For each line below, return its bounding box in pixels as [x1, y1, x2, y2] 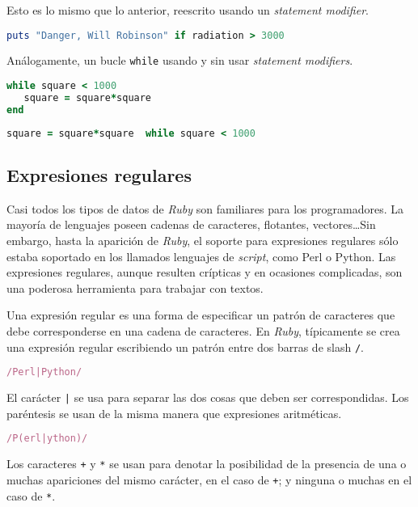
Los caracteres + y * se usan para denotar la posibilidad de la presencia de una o [6, 455, 407, 472]
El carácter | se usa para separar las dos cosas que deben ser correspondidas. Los [6, 389, 409, 406]
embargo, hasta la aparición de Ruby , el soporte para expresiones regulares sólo [6, 232, 399, 249]
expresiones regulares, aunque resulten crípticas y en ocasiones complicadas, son [6, 264, 403, 281]
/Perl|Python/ [6, 366, 82, 378]
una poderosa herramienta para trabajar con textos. [6, 279, 264, 296]
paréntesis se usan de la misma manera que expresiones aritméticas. [6, 404, 342, 421]
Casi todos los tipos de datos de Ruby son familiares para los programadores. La [6, 200, 403, 217]
